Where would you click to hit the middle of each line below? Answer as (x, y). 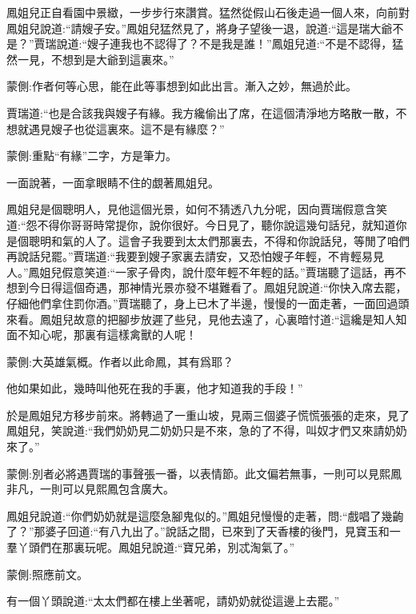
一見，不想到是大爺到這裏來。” (96, 59)
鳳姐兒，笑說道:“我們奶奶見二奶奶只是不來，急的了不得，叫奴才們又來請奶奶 (207, 431)
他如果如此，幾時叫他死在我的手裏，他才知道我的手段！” (155, 388)
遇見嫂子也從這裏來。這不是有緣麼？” (126, 128)
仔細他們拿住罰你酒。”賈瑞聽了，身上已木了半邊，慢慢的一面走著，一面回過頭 (208, 303)
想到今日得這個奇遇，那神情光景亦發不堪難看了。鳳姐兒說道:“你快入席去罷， (207, 287)
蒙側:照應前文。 (47, 574)
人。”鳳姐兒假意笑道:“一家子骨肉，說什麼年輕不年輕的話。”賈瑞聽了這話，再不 (206, 271)
